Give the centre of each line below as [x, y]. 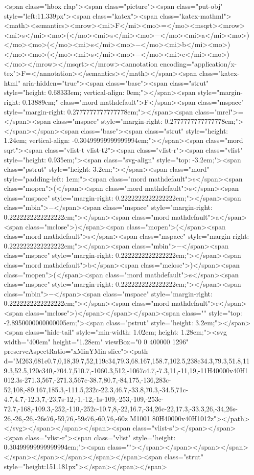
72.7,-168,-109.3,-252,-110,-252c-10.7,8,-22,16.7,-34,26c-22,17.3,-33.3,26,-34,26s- [121, 408]
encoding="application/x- [198, 63]
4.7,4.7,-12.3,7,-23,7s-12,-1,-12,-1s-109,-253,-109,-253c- [84, 399]
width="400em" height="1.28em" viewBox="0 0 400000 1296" [96, 341]
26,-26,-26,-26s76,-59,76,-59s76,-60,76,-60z [66, 418]
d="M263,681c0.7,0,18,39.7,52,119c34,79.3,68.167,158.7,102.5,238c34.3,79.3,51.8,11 [127, 360]
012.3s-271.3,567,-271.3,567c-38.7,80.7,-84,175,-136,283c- [88, 380]
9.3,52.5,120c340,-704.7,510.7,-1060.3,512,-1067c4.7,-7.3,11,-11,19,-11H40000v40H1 [126, 370]
